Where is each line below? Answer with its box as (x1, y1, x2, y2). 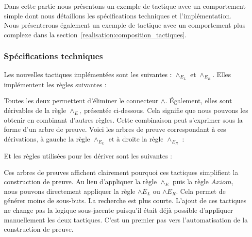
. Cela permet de (176, 186, 226, 196)
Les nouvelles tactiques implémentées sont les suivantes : (4, 69, 172, 79)
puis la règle (172, 176, 209, 187)
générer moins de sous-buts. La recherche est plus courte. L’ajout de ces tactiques (4, 195, 247, 205)
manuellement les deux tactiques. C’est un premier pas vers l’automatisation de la (4, 214, 248, 224)
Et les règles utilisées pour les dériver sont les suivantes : (4, 150, 172, 160)
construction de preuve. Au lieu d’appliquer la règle (4, 176, 157, 187)
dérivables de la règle (4, 105, 67, 115)
